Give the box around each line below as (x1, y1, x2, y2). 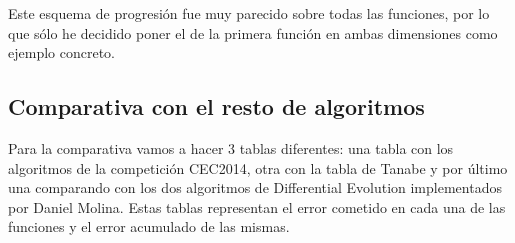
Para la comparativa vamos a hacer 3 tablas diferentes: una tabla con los (8, 137, 454, 158)
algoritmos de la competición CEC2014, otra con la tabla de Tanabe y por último (8, 157, 508, 178)
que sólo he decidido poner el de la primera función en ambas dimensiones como (8, 22, 498, 43)
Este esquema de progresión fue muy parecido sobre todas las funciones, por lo (8, 3, 490, 23)
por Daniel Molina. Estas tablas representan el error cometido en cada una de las (8, 196, 506, 217)
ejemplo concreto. (8, 42, 115, 63)
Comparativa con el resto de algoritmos (8, 91, 425, 122)
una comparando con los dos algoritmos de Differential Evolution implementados (8, 177, 502, 198)
